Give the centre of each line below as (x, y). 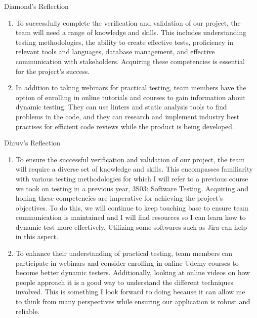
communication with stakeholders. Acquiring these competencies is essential (130, 61)
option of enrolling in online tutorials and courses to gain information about (130, 97)
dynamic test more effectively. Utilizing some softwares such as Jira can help (131, 227)
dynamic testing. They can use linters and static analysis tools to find (121, 107)
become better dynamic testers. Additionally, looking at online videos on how (133, 272)
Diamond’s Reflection (36, 6)
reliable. (28, 311)
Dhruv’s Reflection (32, 143)
